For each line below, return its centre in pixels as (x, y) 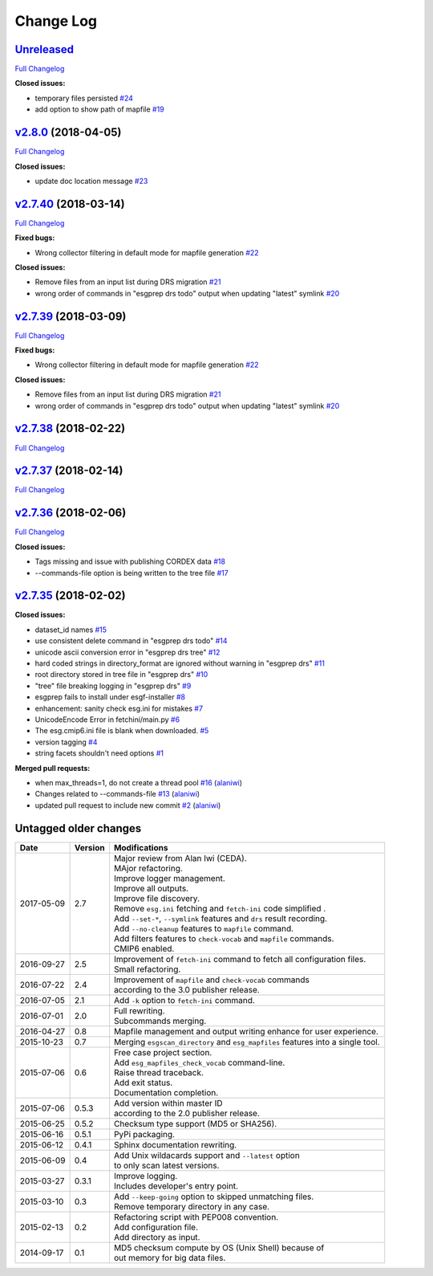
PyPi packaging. (144, 1134)
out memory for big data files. (170, 1258)
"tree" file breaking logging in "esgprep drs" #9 (113, 686)
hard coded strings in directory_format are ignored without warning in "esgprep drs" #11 (180, 663)
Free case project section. (163, 1052)
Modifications (141, 847)
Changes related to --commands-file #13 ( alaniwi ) (117, 794)
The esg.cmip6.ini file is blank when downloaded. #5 (122, 731)
